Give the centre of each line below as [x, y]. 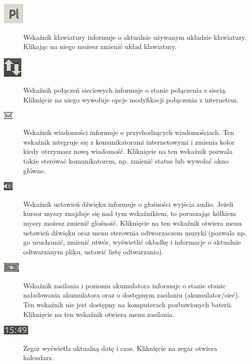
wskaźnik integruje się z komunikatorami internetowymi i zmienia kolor [129, 141]
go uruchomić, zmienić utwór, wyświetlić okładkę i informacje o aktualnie [132, 242]
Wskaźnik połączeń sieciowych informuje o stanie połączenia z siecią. [125, 90]
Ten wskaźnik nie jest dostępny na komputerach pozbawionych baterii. [128, 305]
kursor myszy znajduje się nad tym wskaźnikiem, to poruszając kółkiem [130, 213]
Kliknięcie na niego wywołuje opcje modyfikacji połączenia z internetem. [131, 99]
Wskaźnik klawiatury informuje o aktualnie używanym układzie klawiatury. [135, 37]
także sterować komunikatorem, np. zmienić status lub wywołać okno [126, 160]
